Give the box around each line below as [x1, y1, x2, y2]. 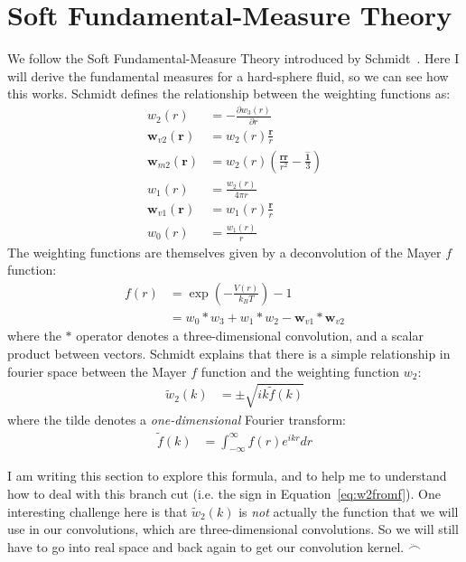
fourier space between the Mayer [7, 361, 187, 380]
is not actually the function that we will [238, 501, 459, 520]
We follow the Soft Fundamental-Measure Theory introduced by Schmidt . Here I [7, 49, 460, 68]
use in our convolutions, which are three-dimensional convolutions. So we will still [7, 520, 459, 539]
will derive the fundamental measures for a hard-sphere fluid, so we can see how [7, 66, 449, 85]
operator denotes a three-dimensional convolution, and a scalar [76, 326, 424, 345]
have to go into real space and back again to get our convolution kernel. [7, 537, 405, 556]
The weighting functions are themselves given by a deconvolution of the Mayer [7, 242, 442, 261]
